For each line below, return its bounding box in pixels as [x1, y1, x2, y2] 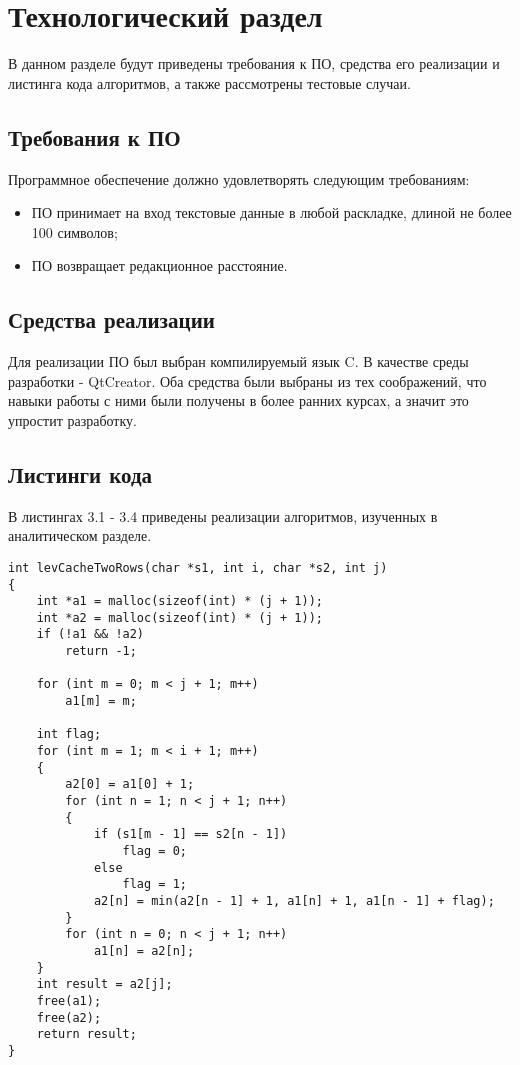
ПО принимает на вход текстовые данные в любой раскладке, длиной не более [31, 202, 512, 223]
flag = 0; [122, 844, 187, 859]
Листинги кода [8, 458, 153, 489]
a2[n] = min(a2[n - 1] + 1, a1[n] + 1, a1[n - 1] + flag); [93, 893, 495, 908]
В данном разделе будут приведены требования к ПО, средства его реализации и [8, 53, 500, 74]
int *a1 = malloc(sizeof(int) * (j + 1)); [36, 594, 323, 609]
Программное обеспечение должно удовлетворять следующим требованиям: [8, 168, 470, 189]
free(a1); [36, 993, 102, 1008]
